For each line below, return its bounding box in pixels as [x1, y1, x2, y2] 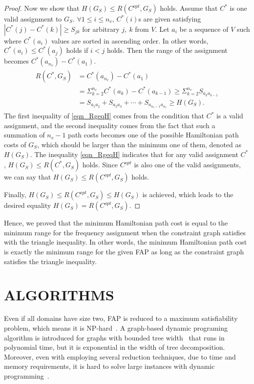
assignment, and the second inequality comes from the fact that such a [4, 120, 215, 130]
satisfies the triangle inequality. [4, 256, 97, 266]
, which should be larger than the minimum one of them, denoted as [37, 139, 242, 150]
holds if [66, 45, 88, 55]
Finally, [4, 189, 26, 200]
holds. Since [82, 159, 118, 170]
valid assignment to [4, 14, 62, 23]
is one [230, 3, 247, 13]
